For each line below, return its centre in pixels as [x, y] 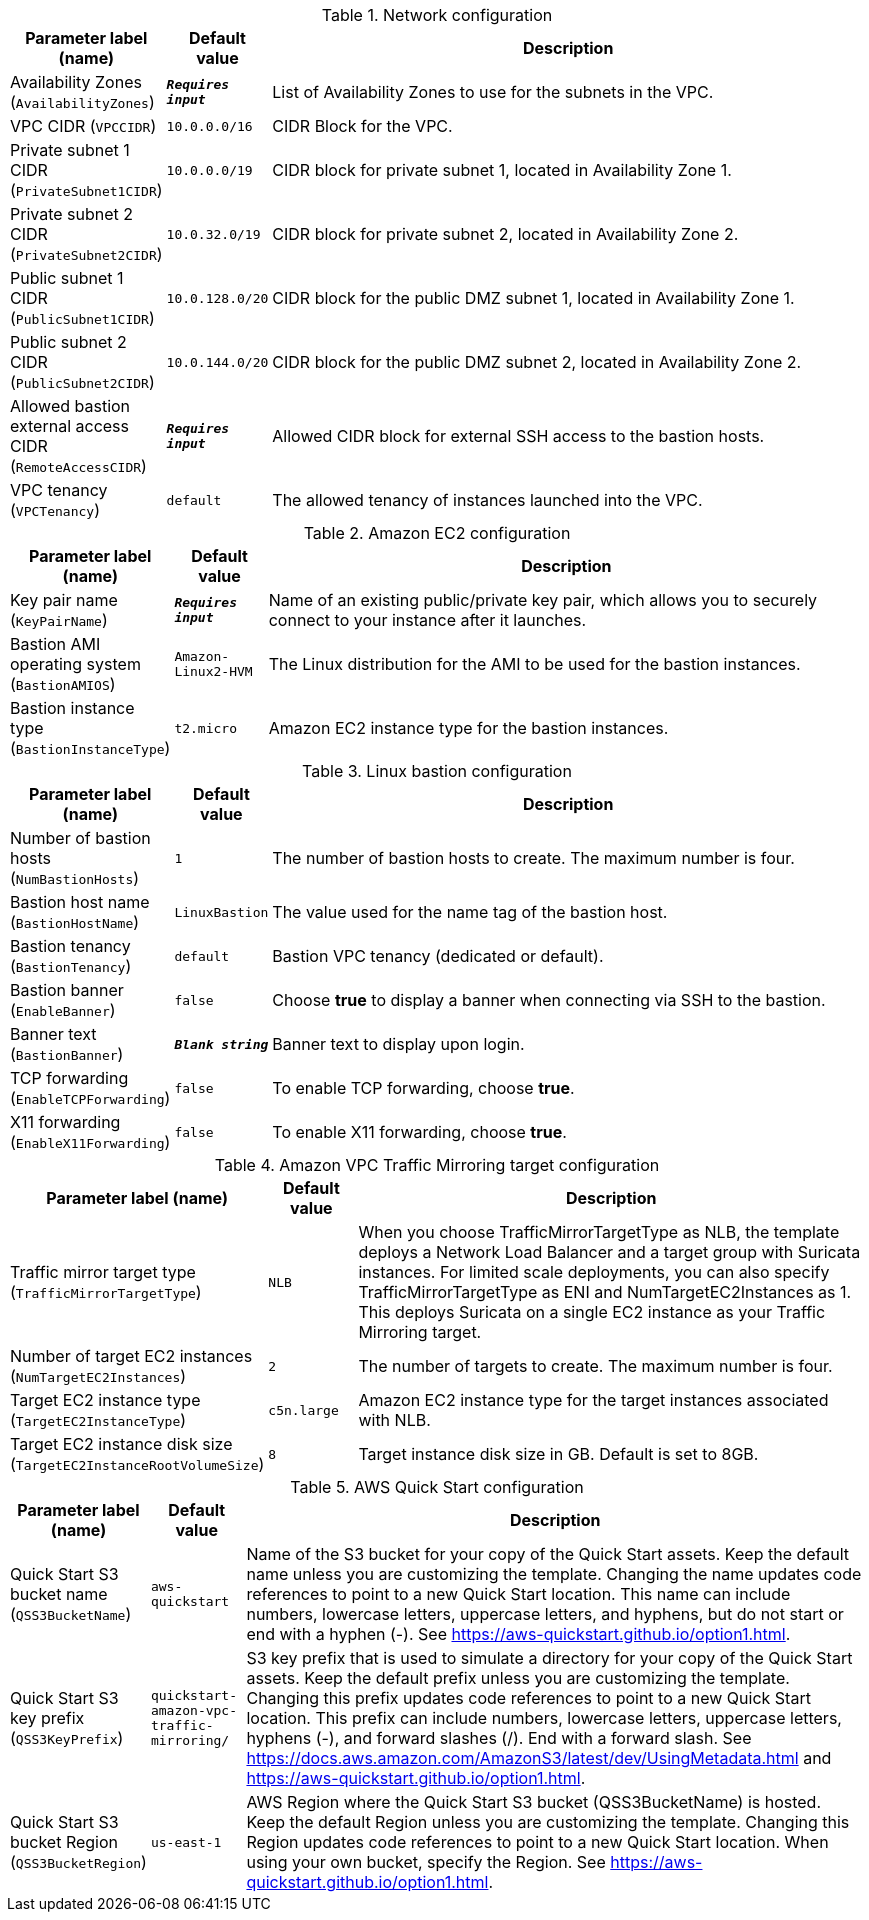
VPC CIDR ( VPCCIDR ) [83, 126]
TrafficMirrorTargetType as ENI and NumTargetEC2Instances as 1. [605, 1292]
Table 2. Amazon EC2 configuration [437, 533]
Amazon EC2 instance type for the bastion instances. [468, 728]
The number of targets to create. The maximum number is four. [595, 1366]
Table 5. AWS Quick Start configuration [437, 1487]
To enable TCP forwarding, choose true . [423, 1088]
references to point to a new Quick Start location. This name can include [518, 1594]
